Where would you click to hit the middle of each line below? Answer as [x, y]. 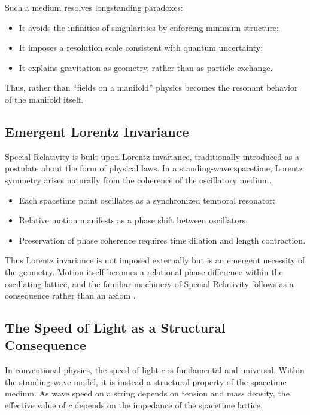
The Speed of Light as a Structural [115, 328]
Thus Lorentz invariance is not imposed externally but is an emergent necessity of [155, 260]
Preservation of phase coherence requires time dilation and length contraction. [162, 240]
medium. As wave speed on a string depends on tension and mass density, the [147, 393]
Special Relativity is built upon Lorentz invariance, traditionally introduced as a [152, 156]
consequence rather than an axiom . [70, 295]
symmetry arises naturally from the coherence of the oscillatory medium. [138, 179]
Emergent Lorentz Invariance [97, 131]
